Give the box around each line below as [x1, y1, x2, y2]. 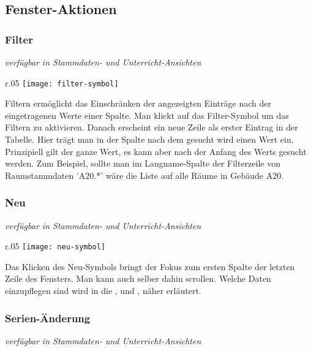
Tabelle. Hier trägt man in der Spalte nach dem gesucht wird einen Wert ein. [5, 133, 294, 146]
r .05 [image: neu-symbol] [5, 240, 106, 252]
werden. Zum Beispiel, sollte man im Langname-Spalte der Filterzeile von [5, 157, 280, 170]
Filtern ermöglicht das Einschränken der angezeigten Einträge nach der [5, 97, 271, 110]
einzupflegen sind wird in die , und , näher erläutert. [5, 284, 201, 297]
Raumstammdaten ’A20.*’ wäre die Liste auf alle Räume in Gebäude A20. [5, 168, 284, 181]
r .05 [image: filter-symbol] [5, 76, 119, 89]
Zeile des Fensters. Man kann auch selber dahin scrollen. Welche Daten [5, 272, 271, 285]
